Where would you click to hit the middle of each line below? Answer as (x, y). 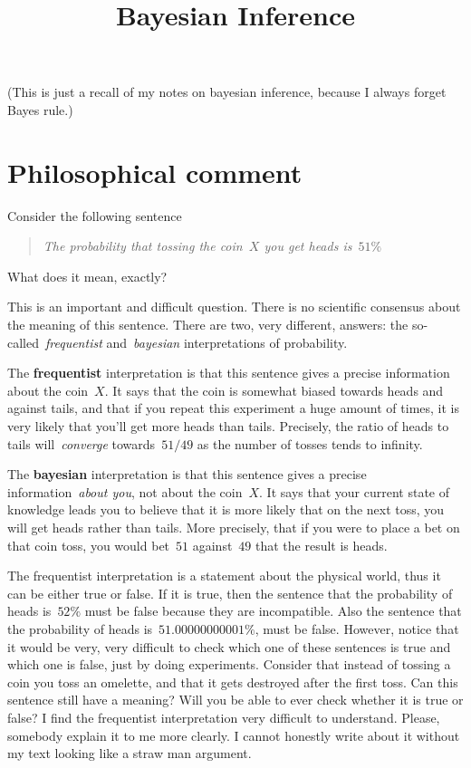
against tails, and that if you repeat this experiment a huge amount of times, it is (234, 408)
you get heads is (308, 246)
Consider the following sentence (95, 215)
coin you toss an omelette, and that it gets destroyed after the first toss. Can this (233, 682)
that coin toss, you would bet (89, 545)
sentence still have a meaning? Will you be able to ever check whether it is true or (235, 700)
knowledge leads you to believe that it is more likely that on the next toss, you (226, 509)
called (23, 342)
